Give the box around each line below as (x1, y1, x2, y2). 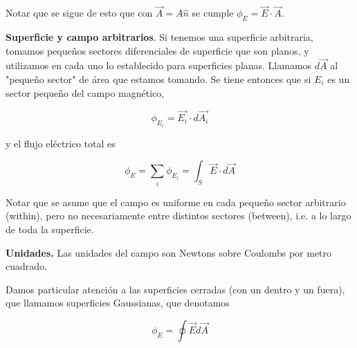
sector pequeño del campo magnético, (6, 85, 165, 100)
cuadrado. (6, 259, 47, 273)
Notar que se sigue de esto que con (6, 6, 153, 20)
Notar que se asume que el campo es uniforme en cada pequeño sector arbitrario (6, 194, 346, 209)
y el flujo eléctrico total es (6, 136, 116, 150)
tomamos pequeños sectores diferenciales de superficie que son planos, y (6, 43, 309, 57)
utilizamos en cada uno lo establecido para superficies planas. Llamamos (6, 58, 312, 73)
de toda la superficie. (6, 221, 94, 236)
